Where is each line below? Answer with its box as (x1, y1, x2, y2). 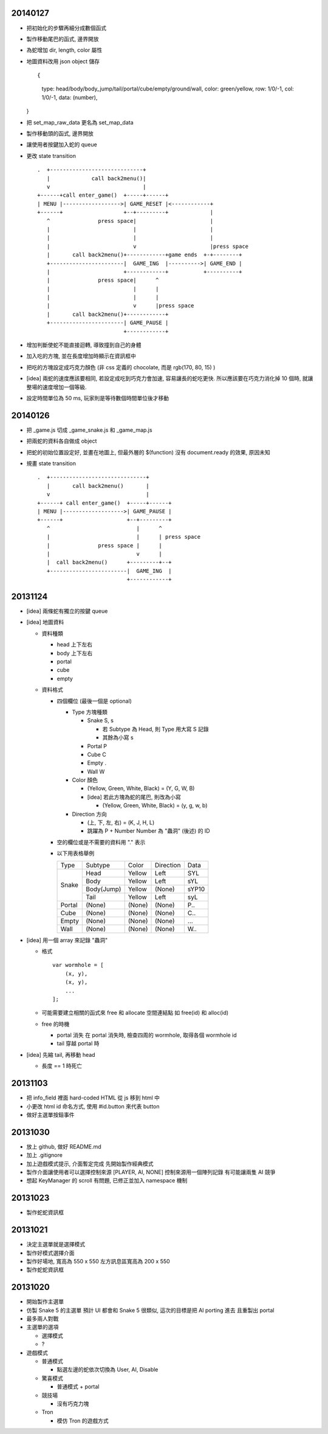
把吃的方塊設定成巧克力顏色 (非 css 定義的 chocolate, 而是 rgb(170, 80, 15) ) (26, 363, 216, 370)
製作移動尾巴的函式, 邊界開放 (26, 35, 99, 43)
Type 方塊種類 (72, 708, 108, 715)
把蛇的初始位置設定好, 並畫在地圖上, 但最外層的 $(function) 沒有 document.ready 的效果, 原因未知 (26, 448, 270, 456)
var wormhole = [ (52, 961, 104, 969)
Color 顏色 (72, 776, 98, 784)
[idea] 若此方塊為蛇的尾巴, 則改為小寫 (87, 793, 182, 801)
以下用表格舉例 (56, 850, 94, 857)
